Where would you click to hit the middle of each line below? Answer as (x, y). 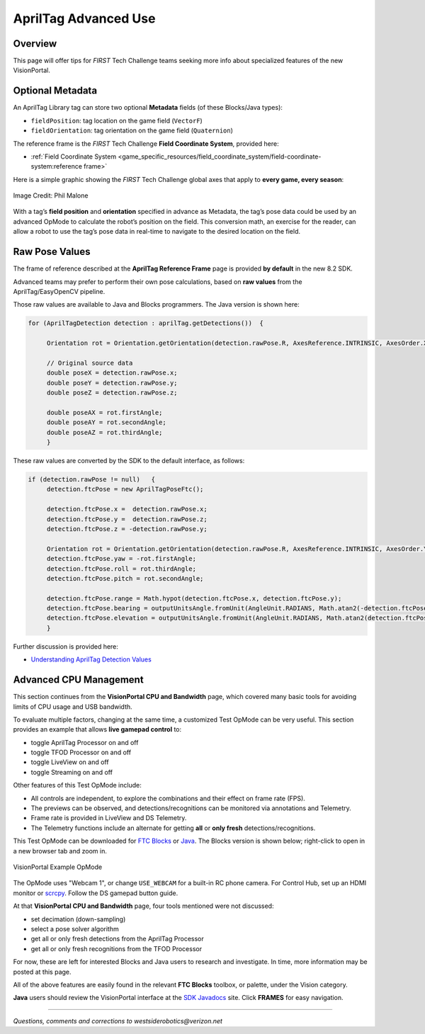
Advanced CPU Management (79, 680)
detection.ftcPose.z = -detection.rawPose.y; (127, 529)
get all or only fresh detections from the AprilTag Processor (118, 939)
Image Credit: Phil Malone (51, 195)
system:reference (57, 166)
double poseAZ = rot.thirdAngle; (104, 432)
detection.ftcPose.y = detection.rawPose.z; (127, 519)
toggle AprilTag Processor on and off (85, 742)
